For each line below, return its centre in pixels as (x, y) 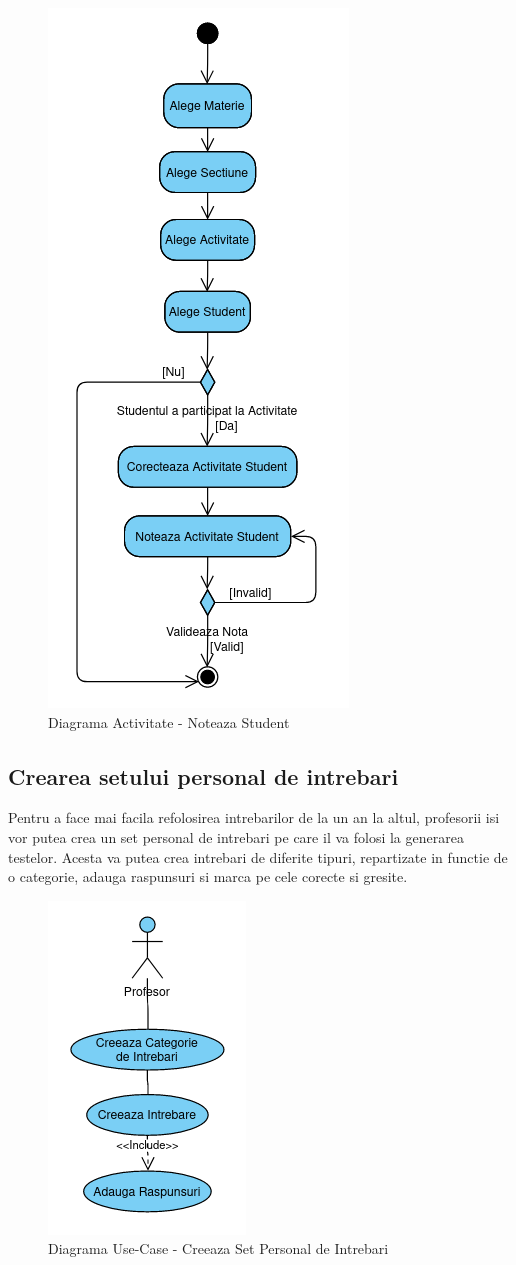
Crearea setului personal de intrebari (203, 775)
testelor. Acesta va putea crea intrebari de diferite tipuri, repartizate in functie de (258, 856)
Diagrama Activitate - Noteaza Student (169, 721)
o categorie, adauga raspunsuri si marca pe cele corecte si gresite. (208, 876)
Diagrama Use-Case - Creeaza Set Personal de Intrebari (218, 1248)
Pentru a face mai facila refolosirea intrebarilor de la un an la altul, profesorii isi (254, 817)
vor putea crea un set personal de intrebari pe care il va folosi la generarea (236, 836)
